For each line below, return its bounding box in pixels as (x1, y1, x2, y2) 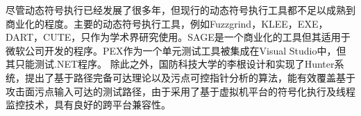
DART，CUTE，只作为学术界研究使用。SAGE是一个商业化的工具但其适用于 (6, 30, 351, 44)
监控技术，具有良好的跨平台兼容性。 (6, 97, 171, 112)
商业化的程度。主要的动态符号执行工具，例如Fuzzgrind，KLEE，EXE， (6, 16, 328, 30)
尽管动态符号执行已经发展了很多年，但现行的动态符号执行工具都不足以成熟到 (6, 3, 355, 17)
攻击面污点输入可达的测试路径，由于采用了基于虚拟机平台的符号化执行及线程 (6, 84, 355, 98)
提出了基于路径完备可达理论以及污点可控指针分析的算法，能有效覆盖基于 (24, 70, 355, 84)
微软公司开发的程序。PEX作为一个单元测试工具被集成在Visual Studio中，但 (6, 43, 346, 57)
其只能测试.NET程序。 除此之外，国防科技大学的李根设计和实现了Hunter (6, 57, 335, 71)
